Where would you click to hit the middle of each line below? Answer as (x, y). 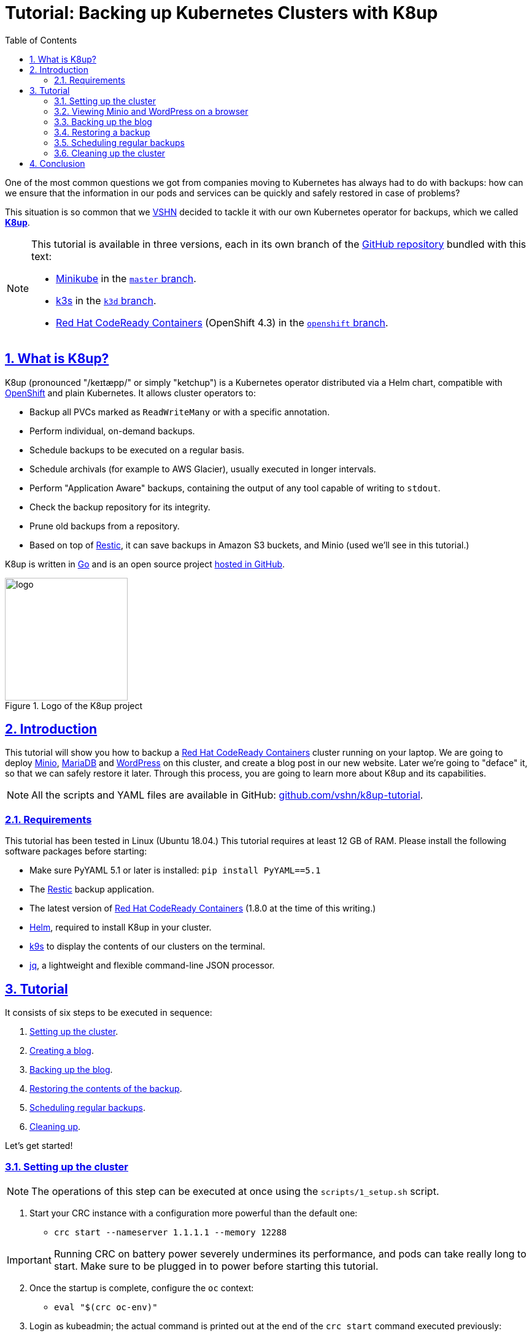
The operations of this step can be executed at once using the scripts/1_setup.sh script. (235, 1191)
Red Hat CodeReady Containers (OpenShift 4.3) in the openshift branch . (222, 322)
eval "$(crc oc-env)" (106, 1307)
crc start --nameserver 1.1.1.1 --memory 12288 (171, 1232)
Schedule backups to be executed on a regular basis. (137, 450)
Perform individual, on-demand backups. (112, 431)
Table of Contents (41, 40)
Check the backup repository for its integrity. (120, 507)
